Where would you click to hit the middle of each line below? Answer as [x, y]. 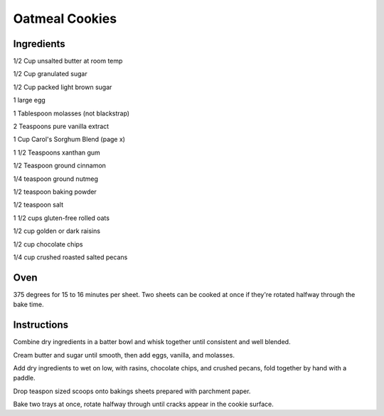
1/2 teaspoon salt [38, 205]
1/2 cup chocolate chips [48, 244]
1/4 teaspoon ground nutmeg [56, 179]
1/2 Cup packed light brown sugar [63, 87]
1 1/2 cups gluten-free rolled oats [62, 218]
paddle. [24, 378]
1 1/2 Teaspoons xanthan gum [57, 152]
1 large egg [29, 100]
